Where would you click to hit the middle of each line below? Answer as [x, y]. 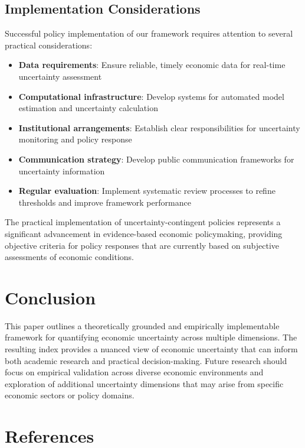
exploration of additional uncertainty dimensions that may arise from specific [144, 383]
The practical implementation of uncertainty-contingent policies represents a [143, 222]
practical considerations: [49, 45]
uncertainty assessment [60, 76]
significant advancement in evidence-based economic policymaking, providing [144, 233]
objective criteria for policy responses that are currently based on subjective [142, 245]
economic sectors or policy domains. [70, 395]
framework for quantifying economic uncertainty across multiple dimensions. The [151, 337]
